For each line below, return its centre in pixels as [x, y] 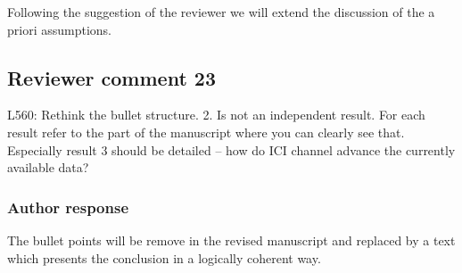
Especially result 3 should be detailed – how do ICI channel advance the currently [231, 149]
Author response [68, 207]
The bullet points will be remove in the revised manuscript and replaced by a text [231, 240]
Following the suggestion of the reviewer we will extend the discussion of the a [221, 12]
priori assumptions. [59, 29]
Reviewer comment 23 [111, 77]
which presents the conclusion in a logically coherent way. [164, 257]
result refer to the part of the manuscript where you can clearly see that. [206, 132]
